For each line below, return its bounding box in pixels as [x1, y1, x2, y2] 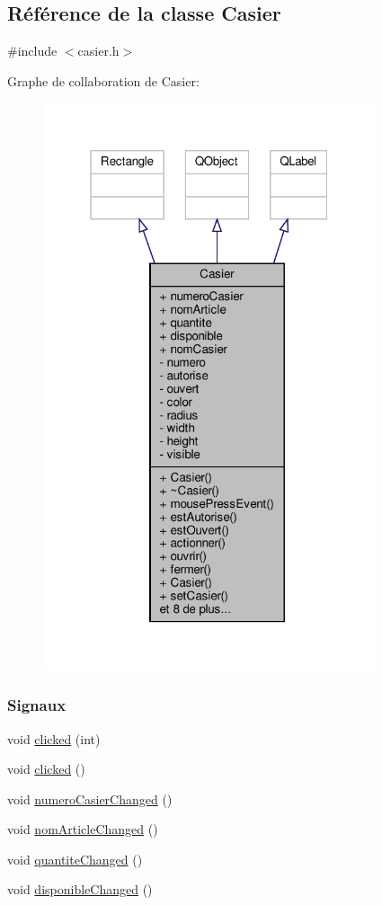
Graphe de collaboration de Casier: [7, 71, 200, 90]
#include [7, 41, 58, 60]
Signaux [7, 694, 67, 716]
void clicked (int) [7, 729, 101, 748]
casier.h [77, 41, 120, 60]
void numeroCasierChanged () [7, 789, 173, 808]
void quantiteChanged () [7, 849, 143, 868]
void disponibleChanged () [7, 880, 153, 899]
